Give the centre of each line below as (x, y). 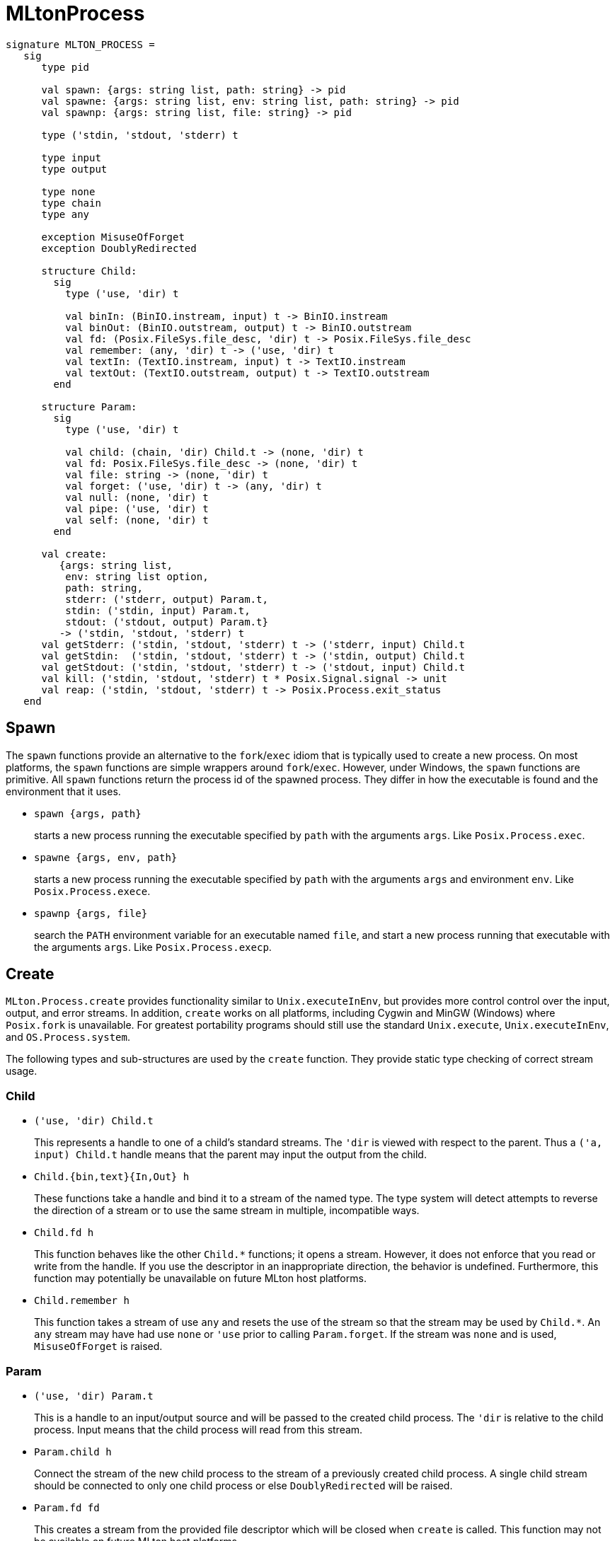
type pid (65, 67)
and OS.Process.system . (68, 1037)
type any (65, 214)
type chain (71, 203)
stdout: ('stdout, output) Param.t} (167, 622)
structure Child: (89, 271)
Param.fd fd (67, 1507)
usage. (22, 1071)
